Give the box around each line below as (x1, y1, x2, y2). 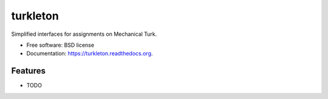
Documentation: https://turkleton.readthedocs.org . (26, 50, 153, 57)
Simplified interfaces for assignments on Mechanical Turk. (11, 30, 157, 38)
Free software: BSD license (26, 41, 94, 49)
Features (11, 66, 46, 76)
